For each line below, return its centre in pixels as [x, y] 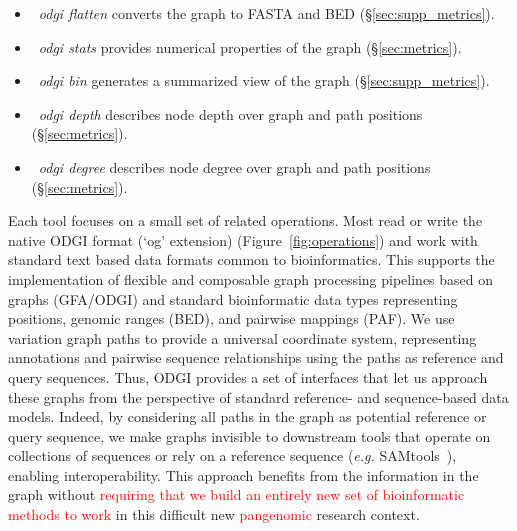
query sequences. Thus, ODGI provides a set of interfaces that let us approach [248, 376]
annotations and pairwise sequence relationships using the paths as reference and [256, 357]
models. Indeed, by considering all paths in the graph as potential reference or [247, 416]
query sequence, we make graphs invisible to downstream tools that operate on [249, 435]
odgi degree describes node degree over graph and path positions [234, 166]
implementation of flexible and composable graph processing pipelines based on [251, 278]
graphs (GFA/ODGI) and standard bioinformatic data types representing [233, 298]
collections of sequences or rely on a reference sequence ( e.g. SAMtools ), [232, 455]
